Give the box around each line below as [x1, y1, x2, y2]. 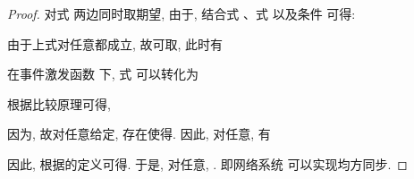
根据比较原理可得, [7, 94, 111, 113]
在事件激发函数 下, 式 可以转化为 [7, 64, 199, 83]
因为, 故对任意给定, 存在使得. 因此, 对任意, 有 [7, 124, 271, 143]
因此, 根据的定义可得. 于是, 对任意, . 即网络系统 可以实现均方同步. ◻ [7, 154, 408, 173]
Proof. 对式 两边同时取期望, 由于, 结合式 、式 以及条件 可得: [7, 4, 356, 22]
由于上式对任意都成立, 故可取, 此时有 [7, 34, 224, 53]
